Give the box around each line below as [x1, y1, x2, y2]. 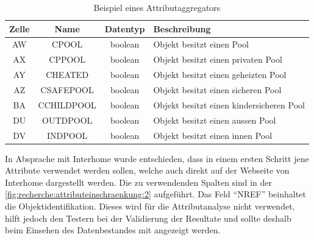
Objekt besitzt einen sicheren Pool [153, 83, 282, 96]
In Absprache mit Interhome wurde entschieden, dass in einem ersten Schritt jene [5, 152, 309, 164]
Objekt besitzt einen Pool [153, 38, 249, 51]
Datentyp [104, 22, 145, 35]
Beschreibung [153, 22, 211, 35]
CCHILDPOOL [38, 98, 96, 111]
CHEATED [46, 68, 89, 81]
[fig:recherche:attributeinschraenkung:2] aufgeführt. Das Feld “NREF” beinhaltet [5, 188, 306, 200]
